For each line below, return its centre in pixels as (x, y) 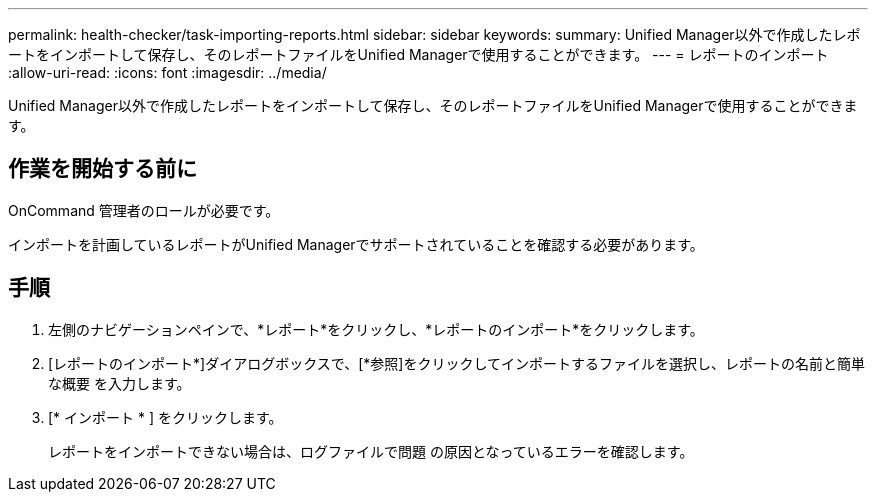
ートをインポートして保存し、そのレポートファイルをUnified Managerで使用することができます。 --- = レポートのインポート (418, 54)
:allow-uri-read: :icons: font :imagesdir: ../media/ (167, 72)
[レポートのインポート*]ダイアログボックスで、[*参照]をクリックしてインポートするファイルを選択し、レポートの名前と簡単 (457, 363)
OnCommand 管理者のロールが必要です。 (144, 210)
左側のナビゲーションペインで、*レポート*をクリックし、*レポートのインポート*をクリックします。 (376, 329)
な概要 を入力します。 (119, 383)
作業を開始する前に (102, 169)
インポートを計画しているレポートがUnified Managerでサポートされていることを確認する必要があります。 (356, 244)
